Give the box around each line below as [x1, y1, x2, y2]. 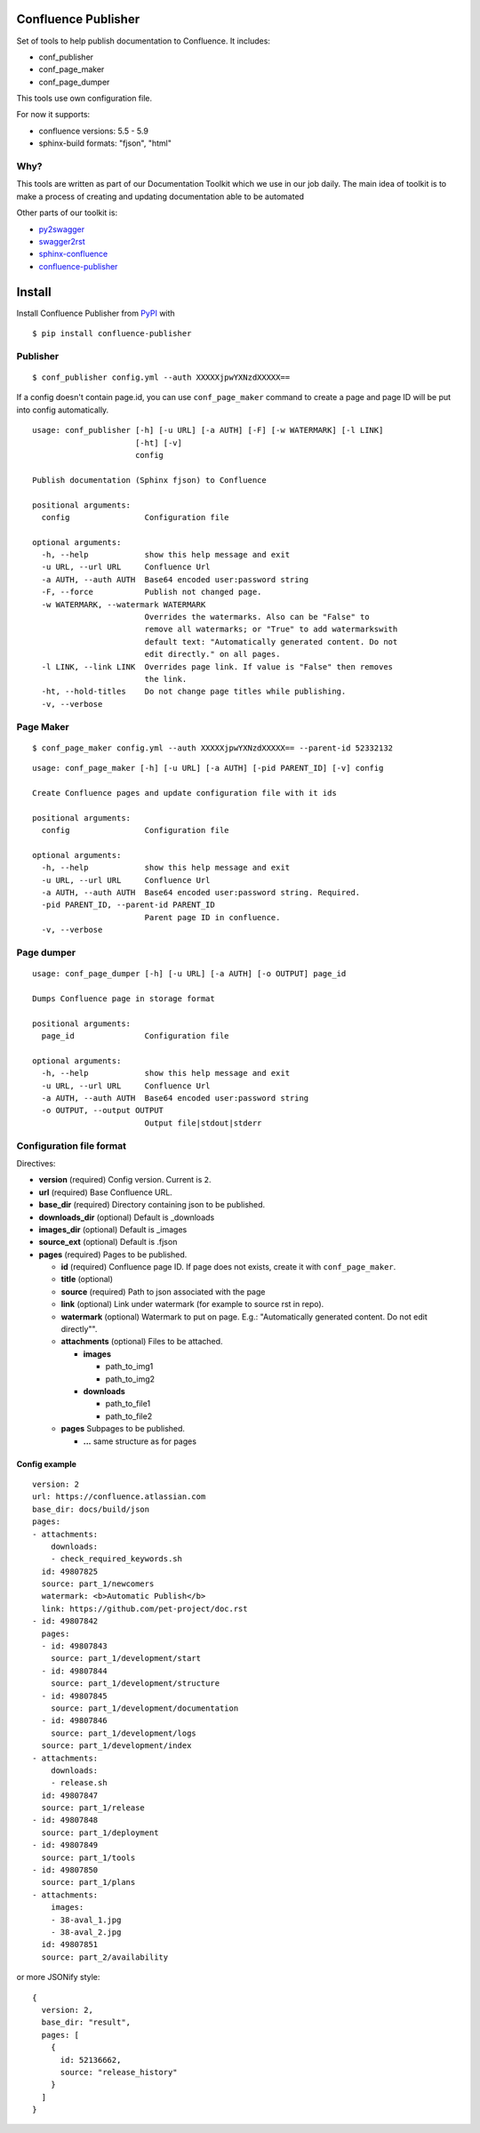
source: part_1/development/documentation [50, 1703, 239, 1713]
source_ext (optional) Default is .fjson [38, 1237, 178, 1247]
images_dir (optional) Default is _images [38, 1223, 188, 1235]
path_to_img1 [105, 1361, 154, 1372]
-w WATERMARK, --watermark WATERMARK [41, 599, 206, 609]
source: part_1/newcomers [41, 1579, 155, 1589]
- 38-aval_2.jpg [50, 1928, 122, 1937]
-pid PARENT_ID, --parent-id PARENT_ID [41, 900, 215, 910]
